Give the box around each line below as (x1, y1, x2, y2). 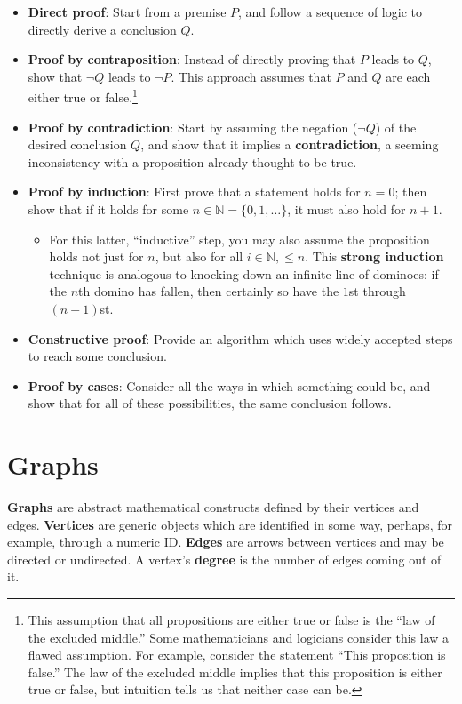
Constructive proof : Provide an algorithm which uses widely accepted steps (28, 329, 453, 348)
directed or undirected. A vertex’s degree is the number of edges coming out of (7, 549, 442, 568)
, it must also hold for (287, 200, 406, 218)
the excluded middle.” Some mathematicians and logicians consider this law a (28, 628, 450, 646)
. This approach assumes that (171, 67, 331, 85)
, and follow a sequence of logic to (238, 3, 422, 20)
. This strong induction (305, 247, 444, 266)
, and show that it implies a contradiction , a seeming (140, 135, 439, 154)
